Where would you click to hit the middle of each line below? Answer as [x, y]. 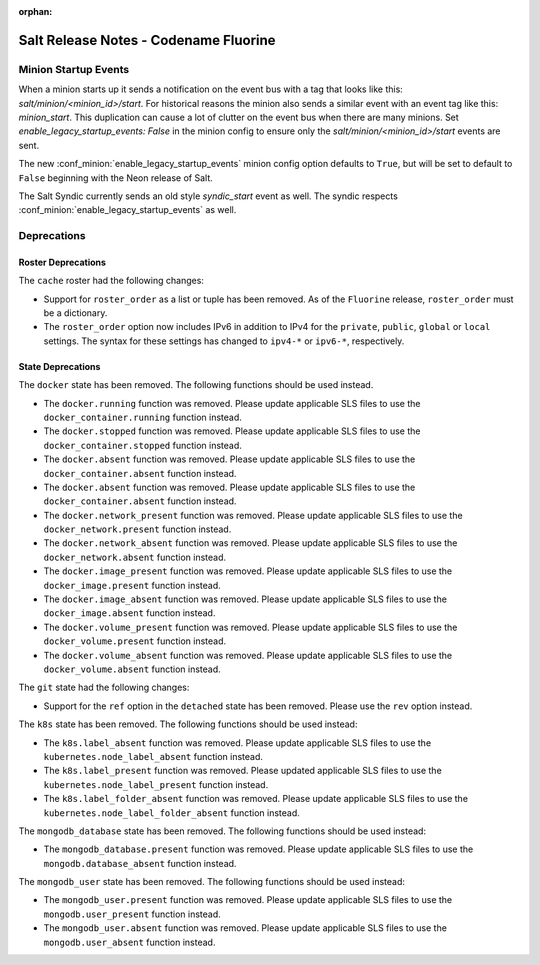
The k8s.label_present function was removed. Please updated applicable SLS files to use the [242, 771]
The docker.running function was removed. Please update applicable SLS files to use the [232, 403]
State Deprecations [59, 366]
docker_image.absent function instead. [129, 613]
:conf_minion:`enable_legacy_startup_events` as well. [127, 210]
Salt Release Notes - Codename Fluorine [147, 40]
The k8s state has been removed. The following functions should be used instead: [188, 724]
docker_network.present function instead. [137, 529]
